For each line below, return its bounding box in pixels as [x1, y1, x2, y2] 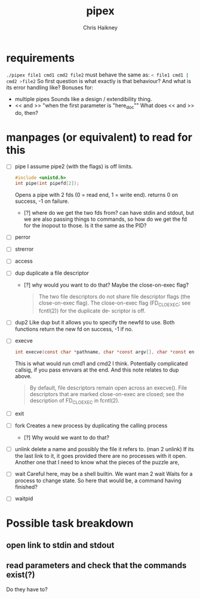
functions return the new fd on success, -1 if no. [14, 326, 133, 333]
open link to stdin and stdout [6, 540, 115, 550]
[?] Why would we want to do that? [23, 434, 109, 441]
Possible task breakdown [6, 516, 134, 530]
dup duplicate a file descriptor [14, 269, 90, 276]
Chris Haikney [83, 24, 118, 31]
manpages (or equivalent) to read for [6, 130, 193, 144]
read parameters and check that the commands [6, 561, 187, 571]
